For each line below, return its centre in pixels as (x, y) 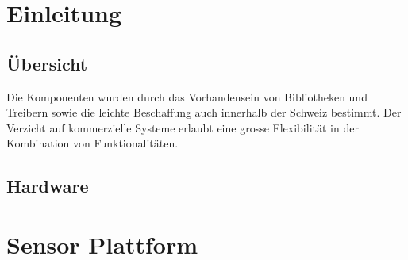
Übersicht (47, 63)
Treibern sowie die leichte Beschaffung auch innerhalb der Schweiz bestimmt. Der (204, 112)
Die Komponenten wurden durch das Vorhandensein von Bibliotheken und (187, 96)
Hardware (48, 186)
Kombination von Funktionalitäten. (92, 143)
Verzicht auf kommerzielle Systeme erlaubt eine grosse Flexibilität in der (183, 127)
